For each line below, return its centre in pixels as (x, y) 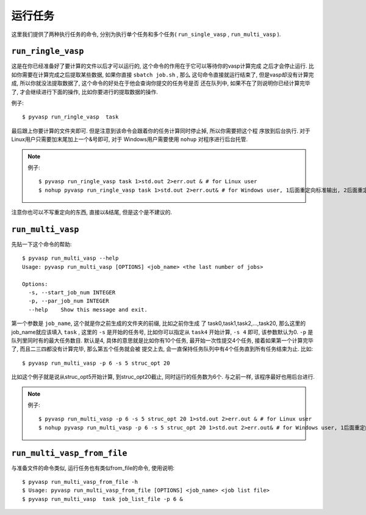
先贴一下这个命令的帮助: (42, 244)
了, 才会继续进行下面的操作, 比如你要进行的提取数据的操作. (84, 92)
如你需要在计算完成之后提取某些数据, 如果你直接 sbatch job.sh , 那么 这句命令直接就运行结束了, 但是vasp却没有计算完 (163, 75)
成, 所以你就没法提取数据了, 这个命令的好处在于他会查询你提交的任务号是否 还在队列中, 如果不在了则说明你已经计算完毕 (161, 83)
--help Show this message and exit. (88, 309)
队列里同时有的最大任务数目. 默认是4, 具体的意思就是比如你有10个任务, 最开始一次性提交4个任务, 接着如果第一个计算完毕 (163, 340)
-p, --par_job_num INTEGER (69, 301)
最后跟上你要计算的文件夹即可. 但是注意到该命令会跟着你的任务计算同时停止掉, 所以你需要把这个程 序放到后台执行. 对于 (161, 131)
